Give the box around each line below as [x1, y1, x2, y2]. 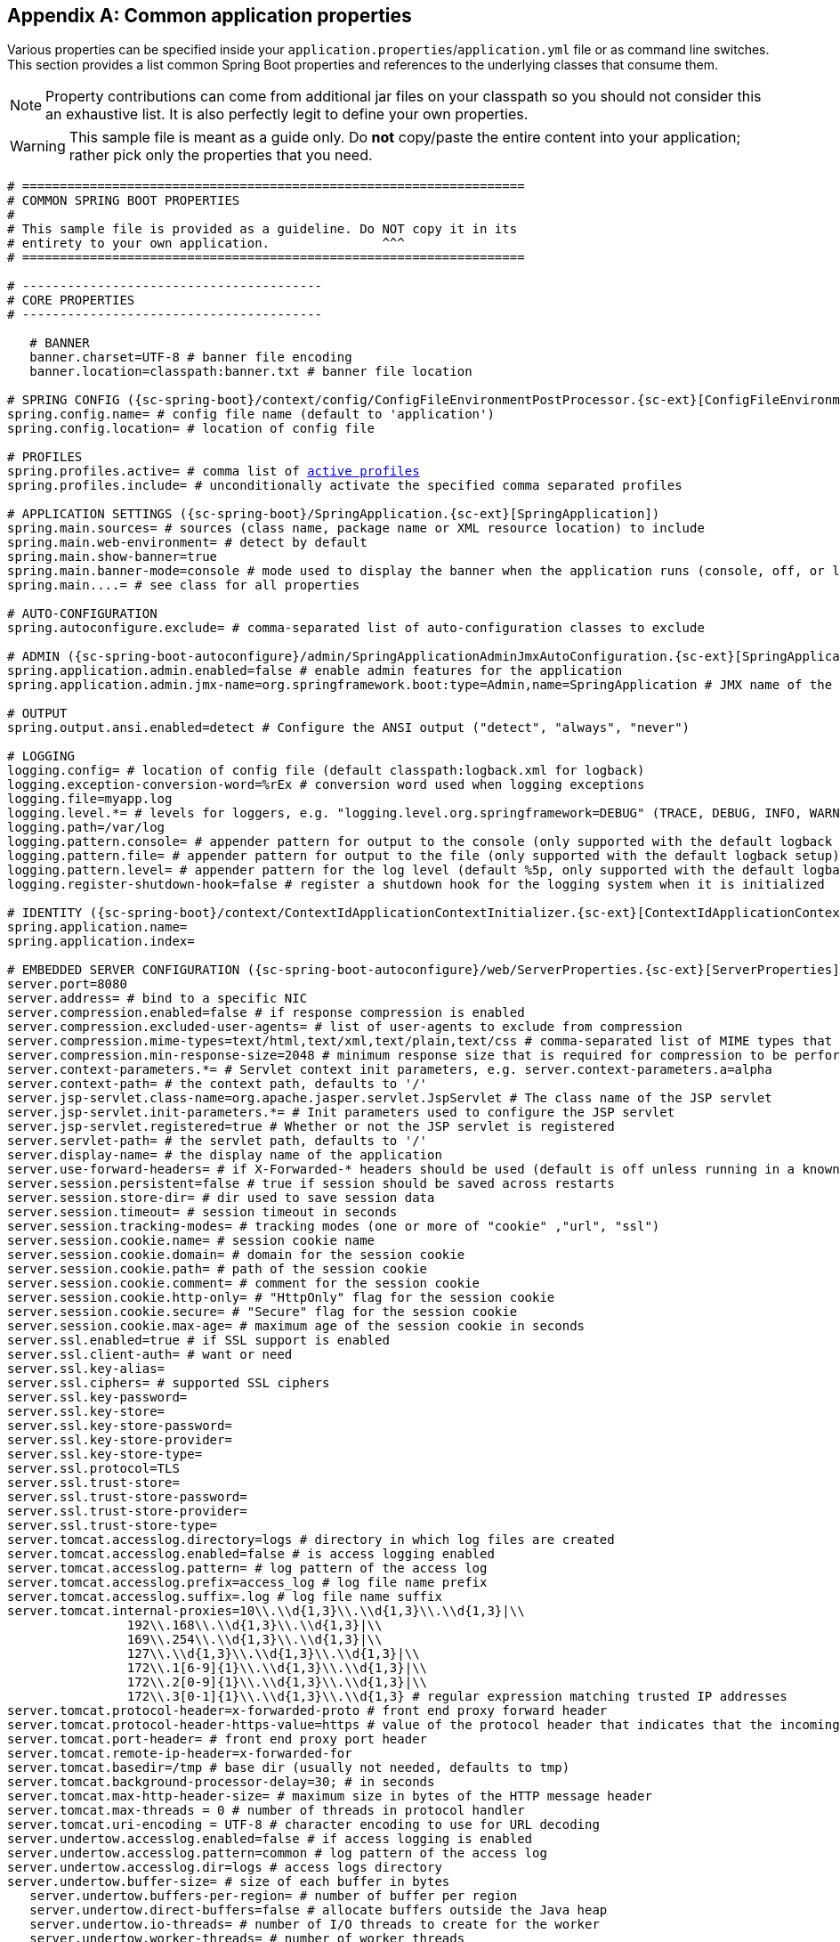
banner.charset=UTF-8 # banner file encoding [29, 350, 352, 365]
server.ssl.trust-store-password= [7, 1490, 247, 1505]
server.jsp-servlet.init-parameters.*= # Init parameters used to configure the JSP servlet [7, 1105, 675, 1120]
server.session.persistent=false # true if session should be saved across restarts [7, 1176, 615, 1191]
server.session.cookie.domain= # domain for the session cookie [7, 1247, 465, 1263]
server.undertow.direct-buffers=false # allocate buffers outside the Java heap [29, 1903, 608, 1918]
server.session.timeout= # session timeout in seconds [7, 1205, 398, 1220]
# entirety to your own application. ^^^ [7, 236, 405, 251]
